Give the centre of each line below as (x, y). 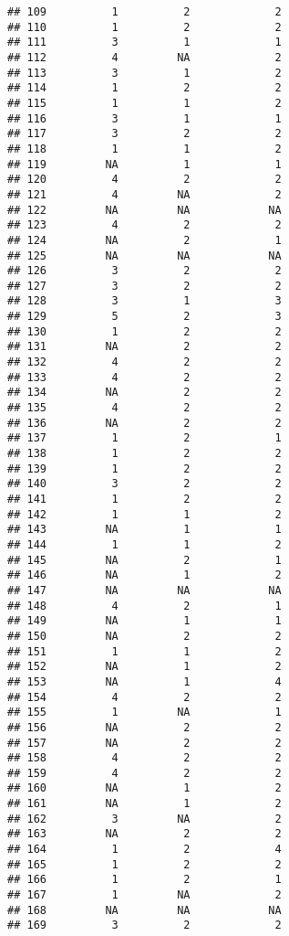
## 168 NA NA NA (144, 910)
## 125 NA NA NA (144, 255)
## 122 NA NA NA (144, 210)
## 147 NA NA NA (144, 590)
